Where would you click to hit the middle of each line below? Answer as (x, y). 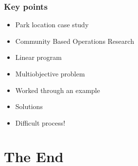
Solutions (29, 106)
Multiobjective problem (50, 74)
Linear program (39, 57)
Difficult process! (40, 122)
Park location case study (52, 25)
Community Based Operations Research (75, 41)
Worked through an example (58, 90)
